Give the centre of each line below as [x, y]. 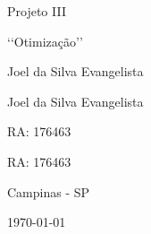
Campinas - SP [49, 191]
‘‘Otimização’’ [45, 41]
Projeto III [37, 11]
